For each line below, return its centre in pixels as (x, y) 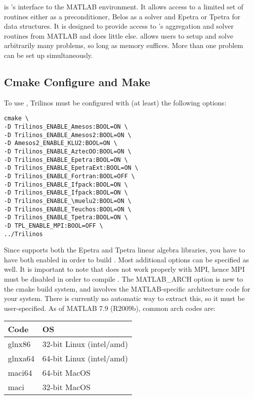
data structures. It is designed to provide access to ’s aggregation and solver (119, 26)
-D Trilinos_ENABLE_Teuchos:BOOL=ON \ (68, 209)
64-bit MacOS (66, 373)
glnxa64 (21, 358)
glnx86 (19, 344)
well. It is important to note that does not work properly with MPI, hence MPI (125, 269)
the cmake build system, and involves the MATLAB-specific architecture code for (127, 288)
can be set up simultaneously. (48, 55)
